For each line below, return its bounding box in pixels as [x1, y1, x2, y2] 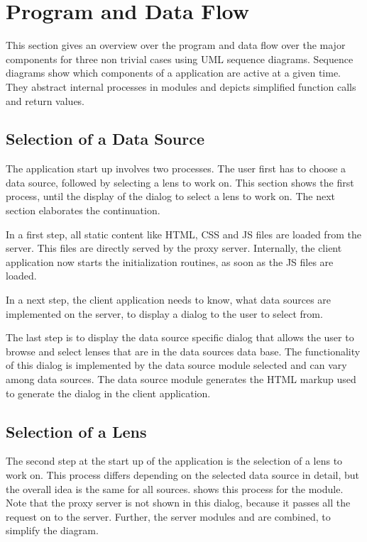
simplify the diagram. [6, 523, 99, 538]
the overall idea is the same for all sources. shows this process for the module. [6, 481, 344, 496]
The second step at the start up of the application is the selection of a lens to [6, 453, 343, 468]
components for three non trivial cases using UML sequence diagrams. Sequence [6, 51, 354, 66]
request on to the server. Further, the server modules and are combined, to [6, 509, 331, 524]
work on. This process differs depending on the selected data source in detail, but [6, 468, 359, 482]
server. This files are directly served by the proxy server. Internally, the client [6, 240, 342, 255]
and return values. [6, 93, 85, 108]
